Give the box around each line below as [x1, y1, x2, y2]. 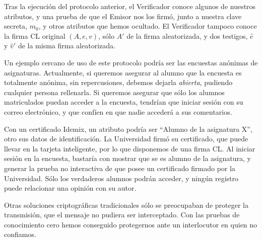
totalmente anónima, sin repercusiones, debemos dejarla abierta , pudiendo [4, 77, 233, 88]
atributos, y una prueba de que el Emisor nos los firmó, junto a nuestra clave [4, 11, 242, 21]
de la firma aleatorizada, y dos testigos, [126, 30, 248, 41]
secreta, [4, 21, 27, 31]
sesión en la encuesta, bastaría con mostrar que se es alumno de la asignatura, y [4, 153, 251, 164]
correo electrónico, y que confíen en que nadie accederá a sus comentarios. [4, 106, 232, 117]
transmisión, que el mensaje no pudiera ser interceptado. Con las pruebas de [4, 209, 240, 220]
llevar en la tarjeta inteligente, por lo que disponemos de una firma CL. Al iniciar [4, 143, 255, 153]
